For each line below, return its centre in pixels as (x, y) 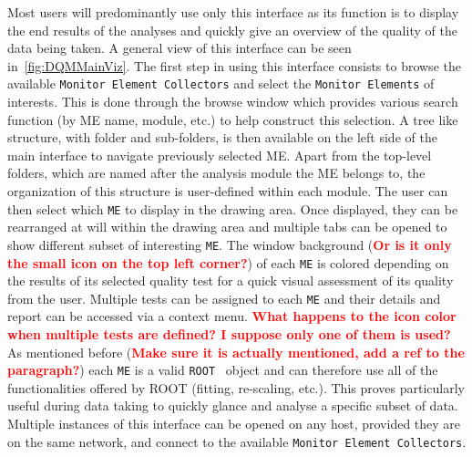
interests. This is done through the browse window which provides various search (233, 102)
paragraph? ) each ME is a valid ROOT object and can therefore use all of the (223, 370)
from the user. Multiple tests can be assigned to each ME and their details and (224, 298)
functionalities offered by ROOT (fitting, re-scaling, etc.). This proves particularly (236, 387)
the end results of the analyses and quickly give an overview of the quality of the (232, 30)
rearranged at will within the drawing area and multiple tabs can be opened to (227, 227)
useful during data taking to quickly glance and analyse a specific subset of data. (233, 405)
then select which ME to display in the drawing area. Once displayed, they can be (233, 208)
